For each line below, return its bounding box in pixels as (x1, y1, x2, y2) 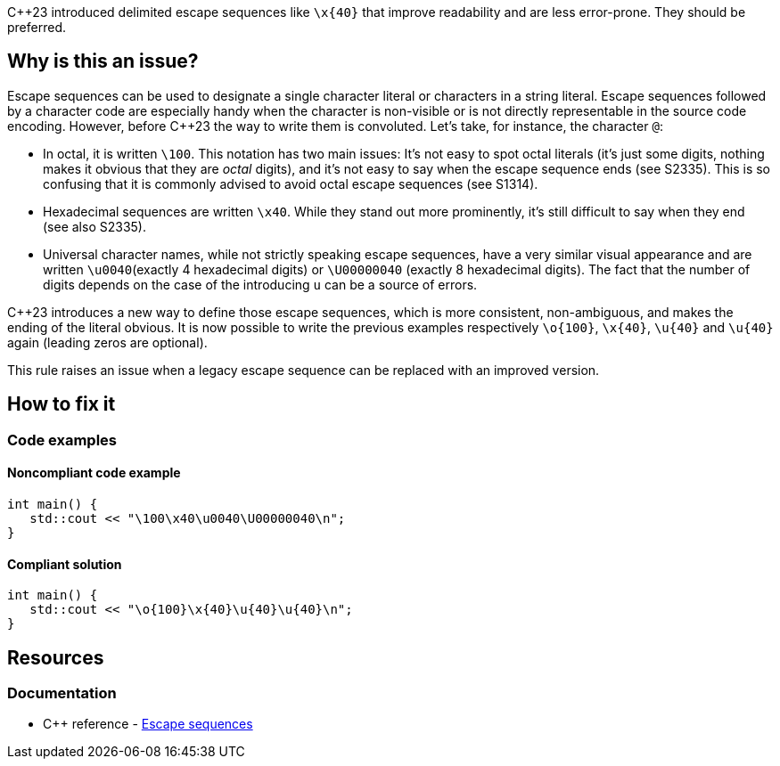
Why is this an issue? (7, 50, 199, 73)
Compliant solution (7, 556, 122, 572)
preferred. (7, 20, 67, 35)
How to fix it (7, 393, 116, 416)
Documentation (7, 683, 117, 702)
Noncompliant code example (7, 465, 181, 481)
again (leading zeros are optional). (7, 334, 208, 350)
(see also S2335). (43, 218, 146, 234)
